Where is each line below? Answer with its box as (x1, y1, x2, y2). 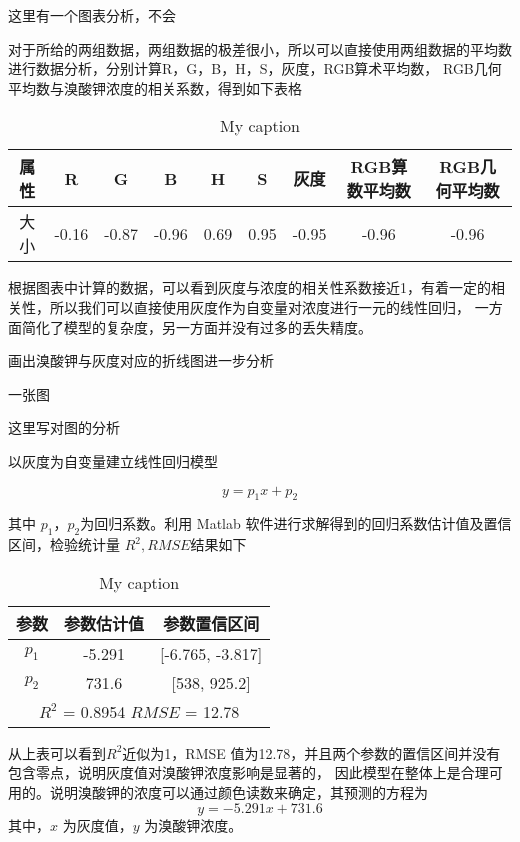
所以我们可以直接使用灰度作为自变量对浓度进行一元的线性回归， (49, 296, 470, 317)
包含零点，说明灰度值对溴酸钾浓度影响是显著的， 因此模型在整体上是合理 (8, 762, 489, 783)
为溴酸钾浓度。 (144, 814, 243, 835)
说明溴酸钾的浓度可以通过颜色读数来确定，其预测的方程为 (49, 781, 428, 802)
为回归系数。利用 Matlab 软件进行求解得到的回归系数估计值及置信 (80, 513, 512, 534)
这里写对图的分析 (8, 417, 120, 438)
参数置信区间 (163, 611, 260, 635)
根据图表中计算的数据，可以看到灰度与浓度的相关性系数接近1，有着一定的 (8, 277, 491, 298)
